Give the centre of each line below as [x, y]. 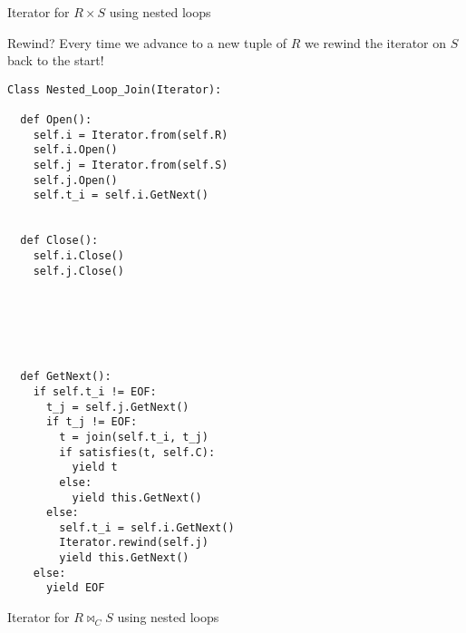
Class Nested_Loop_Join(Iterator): [115, 89]
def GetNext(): [66, 377]
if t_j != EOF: [92, 422]
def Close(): [59, 241]
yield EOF [75, 588]
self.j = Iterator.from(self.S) [131, 166]
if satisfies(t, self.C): [137, 452]
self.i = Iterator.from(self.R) [131, 135]
